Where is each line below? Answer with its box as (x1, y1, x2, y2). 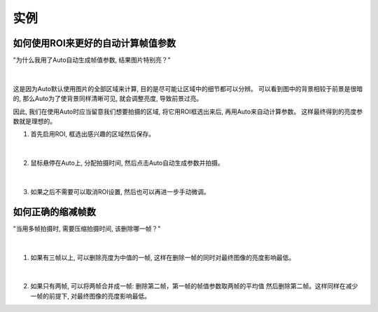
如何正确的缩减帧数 (13, 205, 96, 217)
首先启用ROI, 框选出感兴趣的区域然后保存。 (30, 130, 155, 138)
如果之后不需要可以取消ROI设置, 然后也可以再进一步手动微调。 (30, 187, 210, 196)
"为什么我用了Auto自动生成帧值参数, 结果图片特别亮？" (13, 56, 171, 65)
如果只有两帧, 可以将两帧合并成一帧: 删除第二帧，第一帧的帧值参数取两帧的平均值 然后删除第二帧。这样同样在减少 (30, 282, 358, 290)
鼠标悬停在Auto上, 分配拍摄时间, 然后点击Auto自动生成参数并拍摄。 (30, 158, 224, 168)
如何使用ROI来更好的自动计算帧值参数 (13, 37, 176, 49)
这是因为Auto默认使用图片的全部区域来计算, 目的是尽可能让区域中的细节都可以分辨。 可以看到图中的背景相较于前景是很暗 (13, 84, 363, 93)
